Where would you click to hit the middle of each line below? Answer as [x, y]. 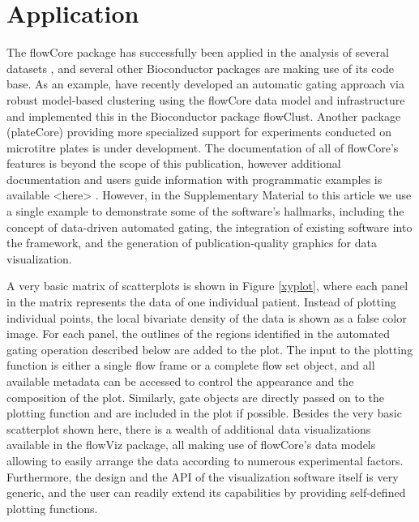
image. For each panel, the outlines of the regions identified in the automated [198, 334]
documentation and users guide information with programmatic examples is [195, 179]
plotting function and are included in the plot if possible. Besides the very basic [204, 413]
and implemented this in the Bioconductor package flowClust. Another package [204, 116]
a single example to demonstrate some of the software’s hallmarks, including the [205, 211]
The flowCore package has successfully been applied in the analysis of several [198, 52]
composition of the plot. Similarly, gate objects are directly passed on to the [195, 397]
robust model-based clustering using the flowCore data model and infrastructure [206, 99]
